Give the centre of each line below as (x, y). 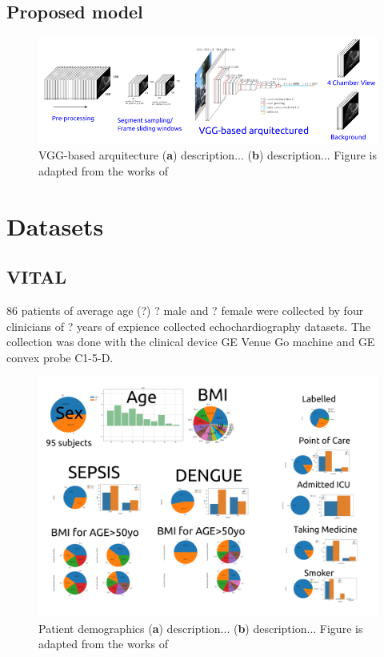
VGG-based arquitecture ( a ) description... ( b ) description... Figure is (208, 155)
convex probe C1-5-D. (60, 357)
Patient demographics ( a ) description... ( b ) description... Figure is (201, 628)
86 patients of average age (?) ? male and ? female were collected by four (185, 310)
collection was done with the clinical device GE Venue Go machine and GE (191, 342)
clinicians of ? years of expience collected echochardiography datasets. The (188, 326)
